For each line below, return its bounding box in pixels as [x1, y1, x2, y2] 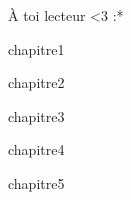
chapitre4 [8, 139, 65, 160]
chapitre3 [8, 105, 65, 126]
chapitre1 [8, 38, 65, 59]
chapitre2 [8, 72, 65, 93]
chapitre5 [8, 172, 65, 193]
